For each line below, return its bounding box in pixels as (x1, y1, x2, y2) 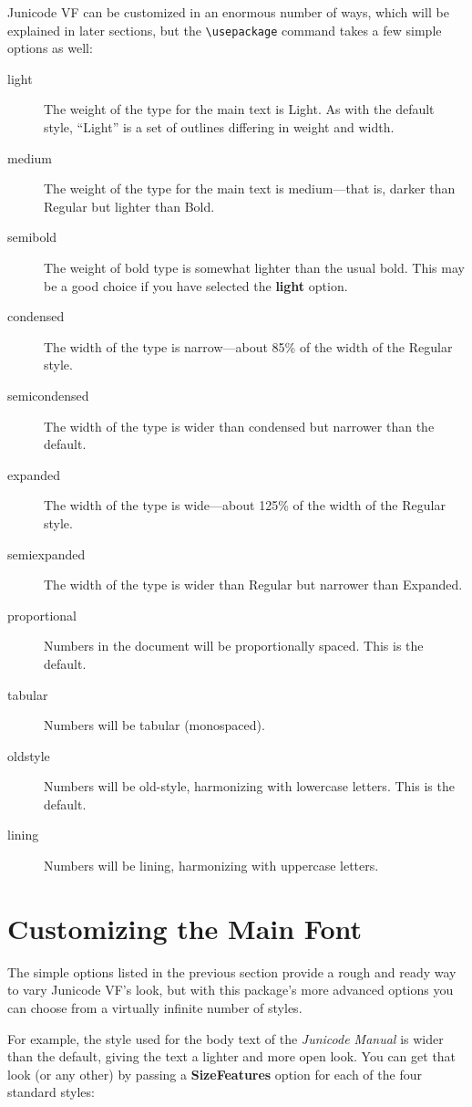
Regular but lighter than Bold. (44, 196, 215, 215)
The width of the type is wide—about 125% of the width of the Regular (44, 496, 446, 515)
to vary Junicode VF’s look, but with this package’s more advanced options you (7, 980, 454, 999)
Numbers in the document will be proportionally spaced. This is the (44, 636, 424, 655)
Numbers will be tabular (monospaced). (44, 715, 265, 735)
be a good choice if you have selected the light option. (44, 276, 348, 295)
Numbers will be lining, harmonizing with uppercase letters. (44, 856, 379, 875)
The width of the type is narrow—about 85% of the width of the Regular (44, 337, 453, 356)
